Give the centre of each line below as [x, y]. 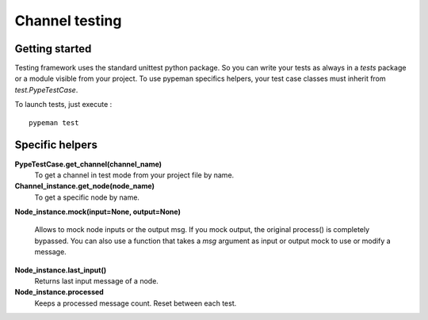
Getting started [53, 49]
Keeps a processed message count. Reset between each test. [136, 303]
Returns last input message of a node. [96, 281]
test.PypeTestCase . [46, 90]
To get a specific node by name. [87, 197]
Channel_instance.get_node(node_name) [84, 186]
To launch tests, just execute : [63, 105]
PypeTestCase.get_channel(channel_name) [88, 164]
